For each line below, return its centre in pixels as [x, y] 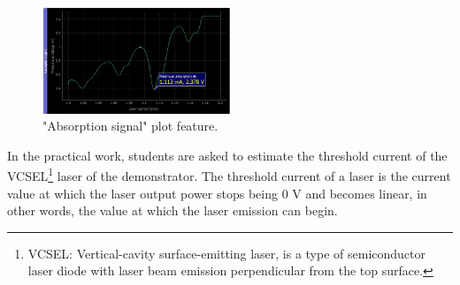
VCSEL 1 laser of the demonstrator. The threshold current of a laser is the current [229, 175]
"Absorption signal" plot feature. [130, 126]
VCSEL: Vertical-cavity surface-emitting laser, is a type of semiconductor [227, 253]
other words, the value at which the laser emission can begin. [172, 210]
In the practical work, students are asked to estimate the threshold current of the [227, 155]
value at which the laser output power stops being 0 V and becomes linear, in [217, 193]
